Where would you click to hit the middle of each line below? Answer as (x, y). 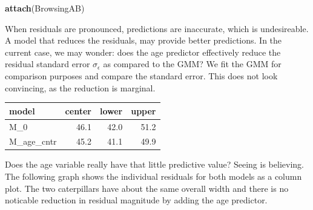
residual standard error (48, 64)
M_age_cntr (33, 141)
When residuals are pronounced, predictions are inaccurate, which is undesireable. (157, 28)
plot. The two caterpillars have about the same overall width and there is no (147, 188)
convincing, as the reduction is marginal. (80, 87)
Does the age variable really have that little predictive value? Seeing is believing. (154, 164)
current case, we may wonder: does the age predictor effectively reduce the (143, 52)
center (78, 110)
